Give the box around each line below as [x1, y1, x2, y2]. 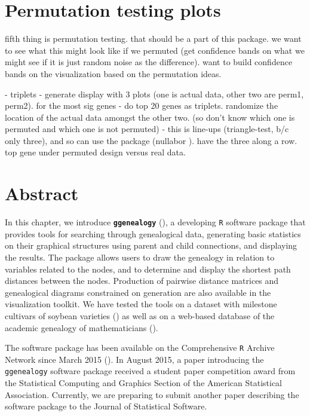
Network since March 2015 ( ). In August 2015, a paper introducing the [5, 353, 264, 365]
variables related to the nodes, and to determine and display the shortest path [5, 262, 291, 275]
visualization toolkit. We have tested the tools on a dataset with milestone [5, 298, 277, 310]
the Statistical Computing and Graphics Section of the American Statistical [5, 377, 282, 389]
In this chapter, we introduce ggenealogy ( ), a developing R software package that [5, 216, 306, 228]
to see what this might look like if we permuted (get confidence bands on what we [5, 44, 305, 56]
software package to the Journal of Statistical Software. [5, 400, 207, 412]
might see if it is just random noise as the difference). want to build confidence [5, 56, 293, 68]
